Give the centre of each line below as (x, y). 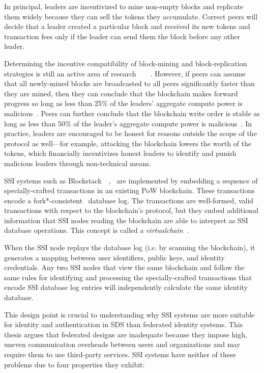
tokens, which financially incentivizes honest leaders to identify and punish (120, 153)
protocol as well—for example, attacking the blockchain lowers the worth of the (128, 143)
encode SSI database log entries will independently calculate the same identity (126, 287)
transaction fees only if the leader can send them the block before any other (122, 36)
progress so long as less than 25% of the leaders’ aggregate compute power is (123, 103)
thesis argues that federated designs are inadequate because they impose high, (126, 334)
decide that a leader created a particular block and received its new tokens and (127, 26)
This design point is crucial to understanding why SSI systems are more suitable (129, 314)
